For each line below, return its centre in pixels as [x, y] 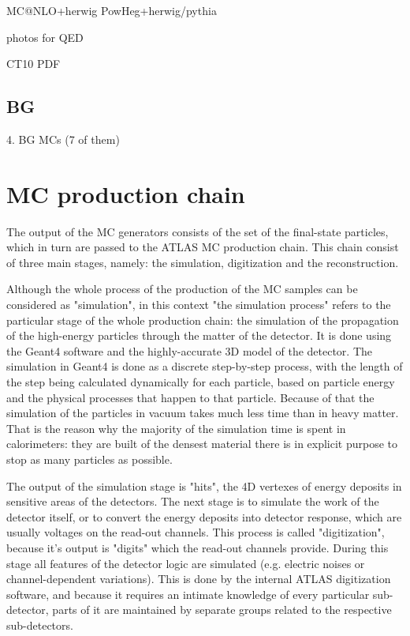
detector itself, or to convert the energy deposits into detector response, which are [204, 516]
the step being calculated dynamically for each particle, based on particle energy [201, 382]
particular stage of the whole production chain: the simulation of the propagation [203, 320]
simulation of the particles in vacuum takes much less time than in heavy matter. [203, 413]
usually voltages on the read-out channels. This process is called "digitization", [196, 532]
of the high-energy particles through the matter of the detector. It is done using [199, 335]
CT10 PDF [34, 64]
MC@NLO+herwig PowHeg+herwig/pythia [112, 10]
